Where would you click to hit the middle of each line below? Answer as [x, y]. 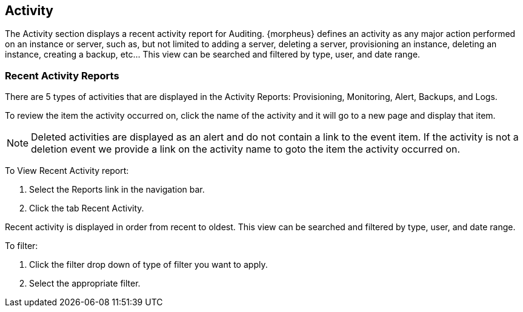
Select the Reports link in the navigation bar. [117, 190]
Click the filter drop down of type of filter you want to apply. [148, 265]
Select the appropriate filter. [85, 284]
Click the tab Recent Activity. [87, 208]
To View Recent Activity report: [67, 171]
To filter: [22, 246]
